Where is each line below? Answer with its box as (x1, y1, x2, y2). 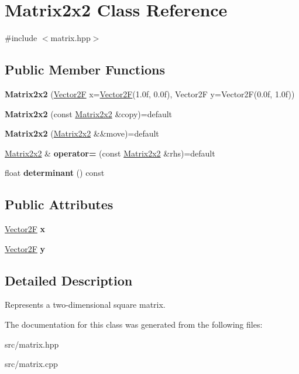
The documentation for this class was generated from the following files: (5, 318, 263, 331)
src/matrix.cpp (5, 358, 58, 370)
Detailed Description (5, 271, 133, 289)
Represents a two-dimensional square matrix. (5, 298, 166, 311)
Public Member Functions (5, 60, 165, 79)
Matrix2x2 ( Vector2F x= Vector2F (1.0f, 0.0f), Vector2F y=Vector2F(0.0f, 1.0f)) (5, 87, 295, 100)
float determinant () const (5, 166, 105, 179)
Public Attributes (5, 195, 114, 213)
